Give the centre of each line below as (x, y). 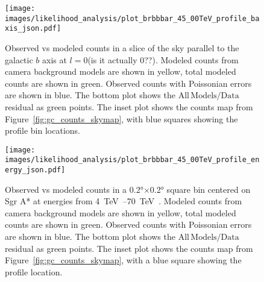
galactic (19, 59)
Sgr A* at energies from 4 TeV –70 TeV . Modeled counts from (124, 201)
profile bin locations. (42, 130)
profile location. (34, 271)
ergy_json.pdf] (35, 170)
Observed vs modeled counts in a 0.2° (74, 189)
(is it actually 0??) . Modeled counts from (163, 59)
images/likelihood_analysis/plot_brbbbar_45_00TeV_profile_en (132, 160)
